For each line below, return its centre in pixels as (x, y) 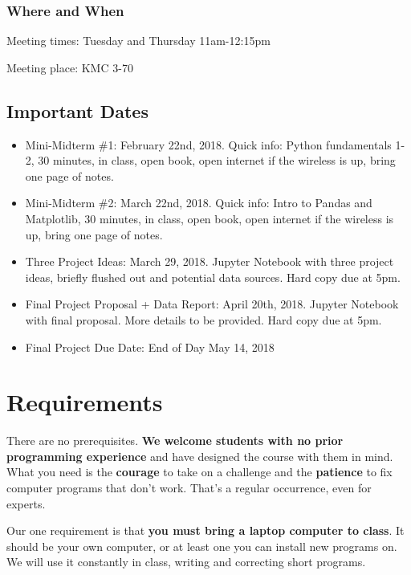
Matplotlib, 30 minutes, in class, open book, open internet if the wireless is (210, 218)
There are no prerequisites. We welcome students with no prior (175, 440)
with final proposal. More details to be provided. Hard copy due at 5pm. (203, 319)
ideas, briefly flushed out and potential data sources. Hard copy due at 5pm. (213, 277)
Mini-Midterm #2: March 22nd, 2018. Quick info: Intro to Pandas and (199, 203)
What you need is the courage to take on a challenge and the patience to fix (199, 472)
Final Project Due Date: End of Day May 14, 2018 (150, 347)
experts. (26, 503)
